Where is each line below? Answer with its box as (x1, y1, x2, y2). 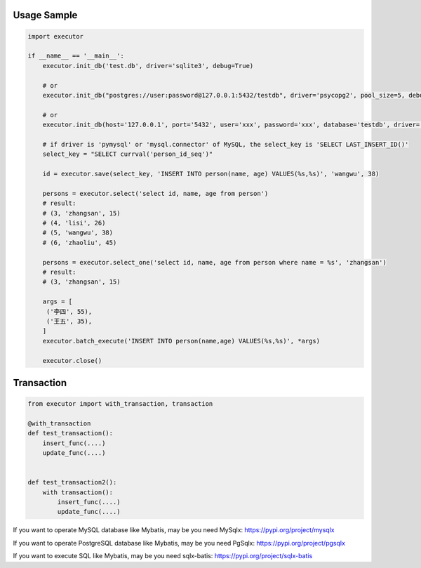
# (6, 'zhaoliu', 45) (42, 239, 117, 246)
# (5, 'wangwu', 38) (42, 229, 114, 237)
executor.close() (42, 357, 102, 364)
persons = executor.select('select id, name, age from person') (42, 190, 269, 197)
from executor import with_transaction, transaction (27, 400, 213, 408)
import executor (27, 32, 84, 40)
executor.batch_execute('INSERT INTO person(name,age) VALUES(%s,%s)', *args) (42, 337, 321, 345)
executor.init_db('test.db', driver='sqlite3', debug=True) (42, 62, 254, 70)
